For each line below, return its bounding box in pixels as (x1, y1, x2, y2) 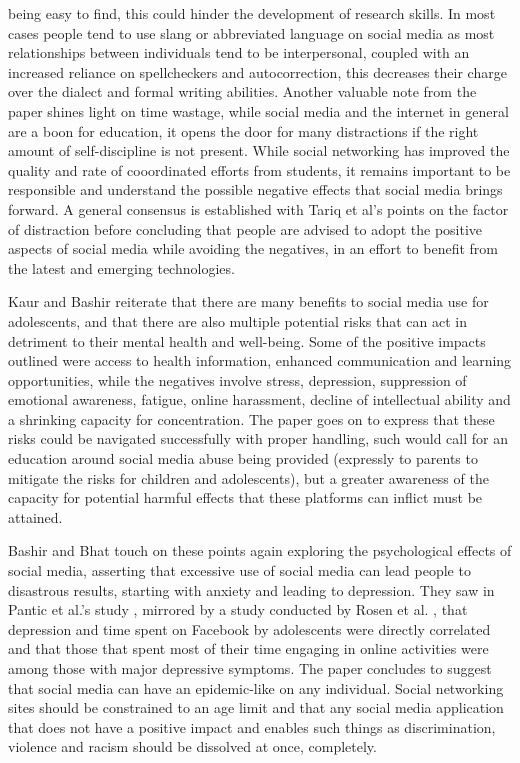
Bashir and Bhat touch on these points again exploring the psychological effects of (8, 540, 512, 561)
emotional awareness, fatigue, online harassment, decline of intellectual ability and (8, 389, 511, 410)
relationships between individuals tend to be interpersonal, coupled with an (8, 42, 470, 63)
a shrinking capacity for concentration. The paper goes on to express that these (8, 408, 495, 429)
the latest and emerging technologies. (8, 257, 235, 278)
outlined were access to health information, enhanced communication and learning (8, 350, 512, 371)
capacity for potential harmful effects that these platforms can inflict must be (8, 487, 483, 508)
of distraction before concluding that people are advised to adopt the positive (8, 218, 483, 239)
